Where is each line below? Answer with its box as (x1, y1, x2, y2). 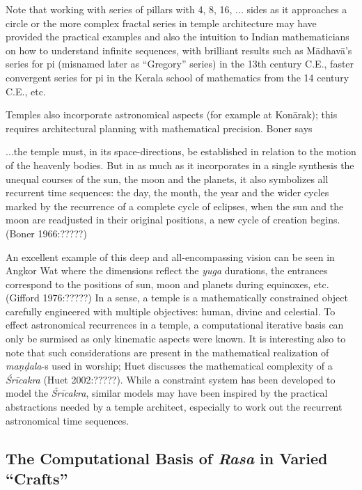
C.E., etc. (6, 84, 46, 98)
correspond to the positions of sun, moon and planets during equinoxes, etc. (6, 276, 329, 291)
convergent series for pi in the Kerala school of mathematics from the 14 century (6, 70, 349, 84)
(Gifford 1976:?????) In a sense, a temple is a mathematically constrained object (6, 290, 348, 305)
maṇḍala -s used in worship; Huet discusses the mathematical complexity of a (6, 358, 333, 373)
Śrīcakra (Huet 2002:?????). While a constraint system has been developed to (6, 372, 336, 386)
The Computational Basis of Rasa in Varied (6, 447, 328, 468)
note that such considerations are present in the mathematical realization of (6, 345, 329, 359)
